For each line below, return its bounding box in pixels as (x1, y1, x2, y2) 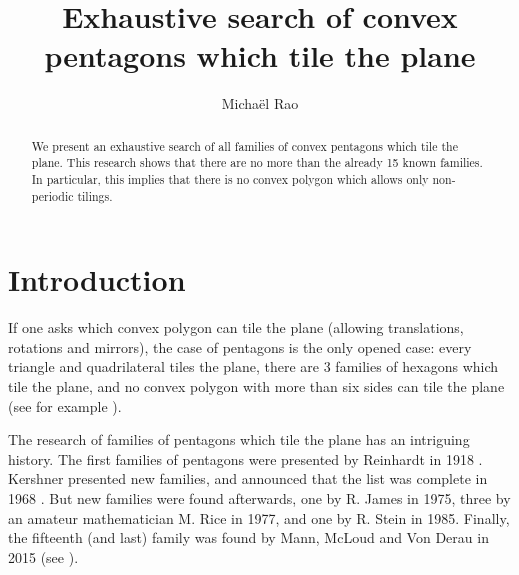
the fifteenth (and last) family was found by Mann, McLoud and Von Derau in (8, 527, 489, 548)
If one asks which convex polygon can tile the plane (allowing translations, (8, 317, 464, 338)
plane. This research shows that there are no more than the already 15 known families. (31, 154, 483, 171)
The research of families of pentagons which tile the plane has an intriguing (8, 429, 470, 450)
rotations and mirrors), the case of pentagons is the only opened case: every (8, 336, 472, 357)
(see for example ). (8, 395, 122, 416)
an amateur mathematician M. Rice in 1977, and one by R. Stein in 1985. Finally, (8, 507, 510, 528)
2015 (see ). (8, 546, 79, 567)
